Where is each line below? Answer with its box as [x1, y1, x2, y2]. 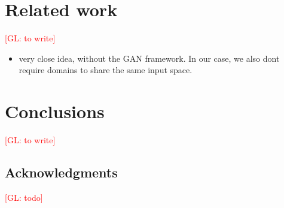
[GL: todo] [5, 191, 43, 203]
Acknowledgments [5, 163, 118, 182]
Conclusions [5, 99, 105, 123]
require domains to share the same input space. [19, 64, 193, 76]
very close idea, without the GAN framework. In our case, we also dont [19, 52, 280, 64]
